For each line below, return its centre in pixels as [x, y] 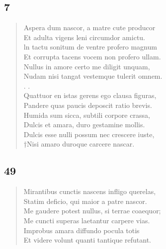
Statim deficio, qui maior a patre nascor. [85, 201]
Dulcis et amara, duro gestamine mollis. [84, 124]
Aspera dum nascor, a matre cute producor [89, 27]
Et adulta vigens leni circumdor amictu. [84, 37]
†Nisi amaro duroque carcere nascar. [79, 144]
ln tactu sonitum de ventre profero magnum [90, 47]
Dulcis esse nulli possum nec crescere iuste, [89, 134]
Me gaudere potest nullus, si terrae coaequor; [92, 211]
